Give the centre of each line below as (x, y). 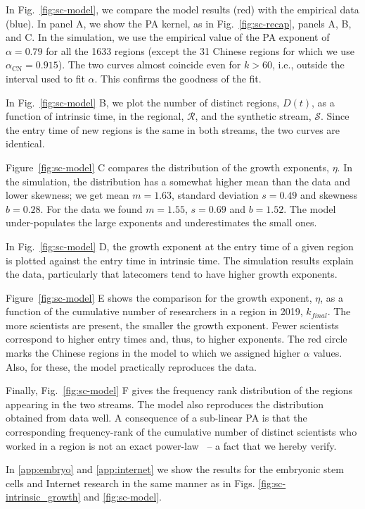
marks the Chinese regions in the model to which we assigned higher (153, 353)
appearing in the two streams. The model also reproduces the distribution (165, 404)
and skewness (329, 195)
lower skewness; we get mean (68, 195)
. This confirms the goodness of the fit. (178, 78)
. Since (335, 116)
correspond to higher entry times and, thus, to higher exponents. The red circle (177, 339)
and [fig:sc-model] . (123, 497)
